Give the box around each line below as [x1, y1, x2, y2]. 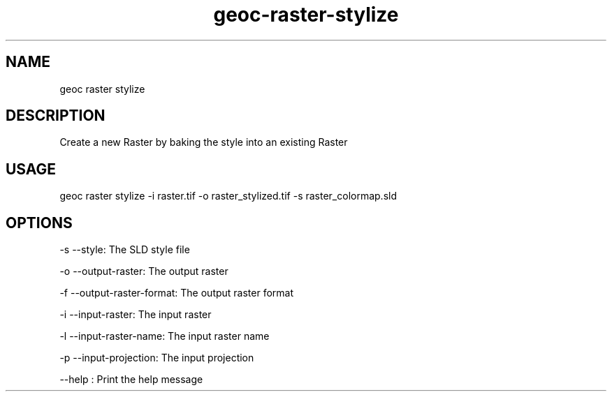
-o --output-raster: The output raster [59, 265, 228, 278]
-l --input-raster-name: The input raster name [59, 330, 270, 343]
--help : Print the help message [59, 373, 203, 386]
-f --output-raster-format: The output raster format [59, 287, 294, 299]
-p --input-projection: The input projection [59, 352, 254, 364]
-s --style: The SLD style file [59, 244, 190, 256]
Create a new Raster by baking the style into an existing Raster [59, 136, 348, 149]
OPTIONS [6, 214, 73, 232]
